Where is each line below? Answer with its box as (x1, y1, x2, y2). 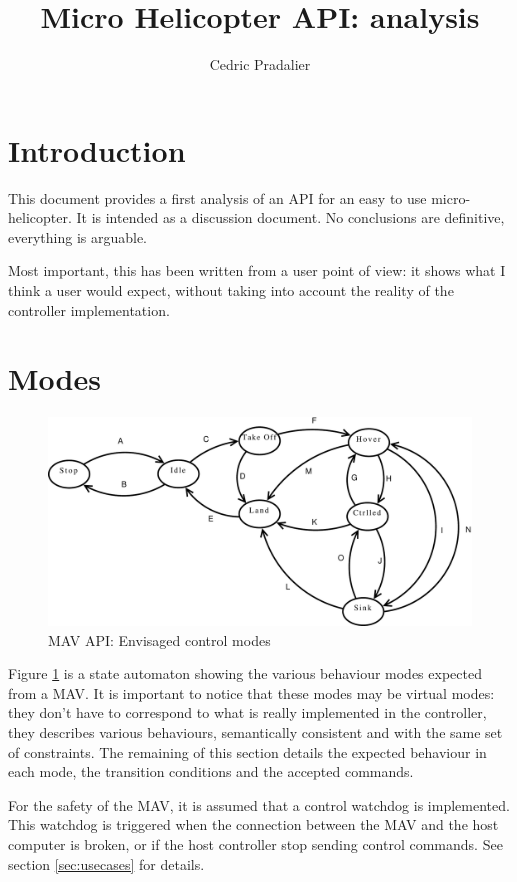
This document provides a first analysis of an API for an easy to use (8, 187, 427, 208)
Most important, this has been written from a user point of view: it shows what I (8, 260, 506, 281)
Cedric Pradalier (209, 54, 311, 75)
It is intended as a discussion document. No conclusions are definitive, (76, 207, 505, 228)
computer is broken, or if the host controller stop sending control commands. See (8, 833, 503, 854)
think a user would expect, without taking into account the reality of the (8, 280, 454, 301)
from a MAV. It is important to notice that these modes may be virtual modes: (8, 682, 495, 703)
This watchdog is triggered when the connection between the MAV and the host (8, 814, 499, 835)
